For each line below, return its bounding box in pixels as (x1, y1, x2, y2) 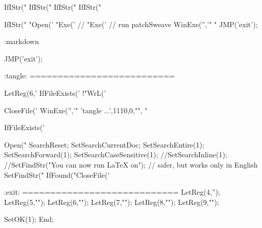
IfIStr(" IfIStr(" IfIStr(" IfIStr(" (4, 2, 102, 12)
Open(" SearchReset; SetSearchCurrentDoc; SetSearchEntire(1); (4, 139, 205, 150)
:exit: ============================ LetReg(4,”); (4, 186, 220, 197)
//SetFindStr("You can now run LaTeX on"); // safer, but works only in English (4, 159, 258, 170)
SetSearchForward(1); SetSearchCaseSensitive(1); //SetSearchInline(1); (4, 149, 227, 160)
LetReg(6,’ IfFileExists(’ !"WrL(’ (4, 87, 106, 98)
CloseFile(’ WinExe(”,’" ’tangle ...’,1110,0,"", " (4, 105, 148, 115)
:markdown (4, 36, 39, 47)
